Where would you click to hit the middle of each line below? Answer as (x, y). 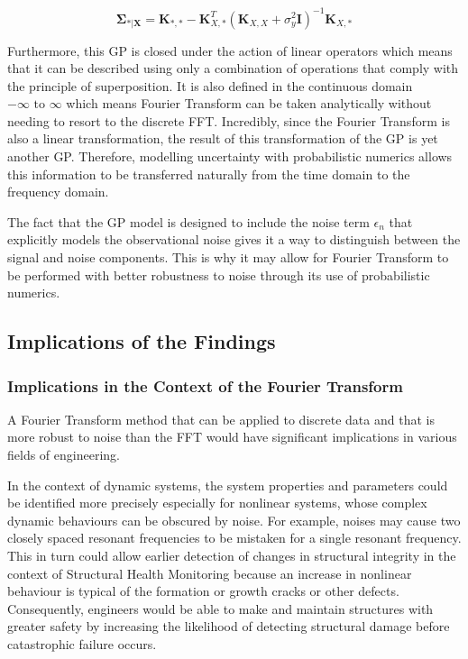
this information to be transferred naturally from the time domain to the (209, 174)
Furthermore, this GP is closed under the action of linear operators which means (230, 50)
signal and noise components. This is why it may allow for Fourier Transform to (228, 257)
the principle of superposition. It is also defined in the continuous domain (210, 85)
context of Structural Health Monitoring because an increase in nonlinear (210, 573)
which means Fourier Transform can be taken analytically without (249, 103)
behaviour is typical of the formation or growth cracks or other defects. (203, 591)
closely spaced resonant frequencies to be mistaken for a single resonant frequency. (234, 538)
